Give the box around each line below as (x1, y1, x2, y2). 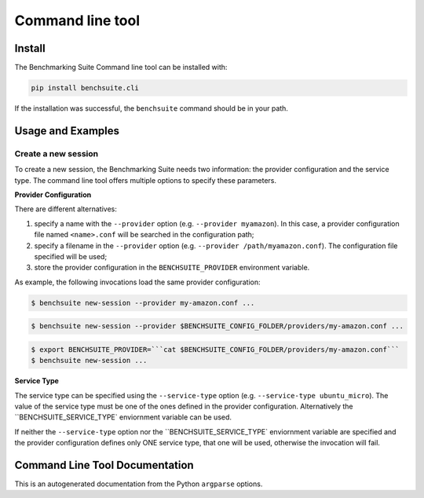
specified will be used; (34, 251, 108, 261)
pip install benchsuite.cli (31, 83, 139, 93)
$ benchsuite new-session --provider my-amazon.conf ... (31, 298, 255, 307)
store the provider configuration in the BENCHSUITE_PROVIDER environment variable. (34, 263, 310, 273)
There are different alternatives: (14, 204, 117, 214)
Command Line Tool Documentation (14, 458, 194, 471)
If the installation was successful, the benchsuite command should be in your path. (14, 104, 288, 113)
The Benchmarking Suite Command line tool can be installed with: (14, 63, 228, 72)
